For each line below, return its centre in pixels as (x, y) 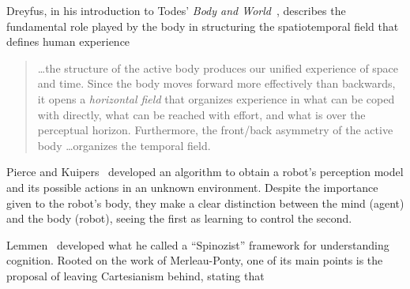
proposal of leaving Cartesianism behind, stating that (135, 275)
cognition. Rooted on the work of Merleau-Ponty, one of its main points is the (195, 260)
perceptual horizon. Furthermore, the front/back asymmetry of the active (215, 130)
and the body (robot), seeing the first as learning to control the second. (179, 218)
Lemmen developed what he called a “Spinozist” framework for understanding (198, 244)
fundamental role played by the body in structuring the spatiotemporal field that (203, 26)
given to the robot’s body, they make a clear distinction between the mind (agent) (205, 203)
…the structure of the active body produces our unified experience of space (218, 68)
